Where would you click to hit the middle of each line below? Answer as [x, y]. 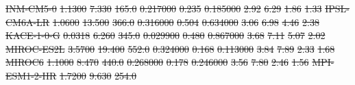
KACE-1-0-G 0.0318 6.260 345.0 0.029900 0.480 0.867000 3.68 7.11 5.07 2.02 [166, 35]
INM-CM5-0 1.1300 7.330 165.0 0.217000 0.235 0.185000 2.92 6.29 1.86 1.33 [164, 8]
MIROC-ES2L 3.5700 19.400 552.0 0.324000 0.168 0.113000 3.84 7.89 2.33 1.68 [170, 48]
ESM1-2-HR [31, 75]
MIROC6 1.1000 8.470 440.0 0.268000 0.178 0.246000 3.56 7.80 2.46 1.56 [157, 62]
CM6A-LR [28, 22]
